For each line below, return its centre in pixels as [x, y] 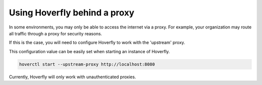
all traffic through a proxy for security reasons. [56, 33]
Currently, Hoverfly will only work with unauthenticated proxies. [73, 77]
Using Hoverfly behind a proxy [72, 13]
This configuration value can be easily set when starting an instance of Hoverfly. [89, 51]
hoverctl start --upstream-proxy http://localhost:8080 [87, 64]
